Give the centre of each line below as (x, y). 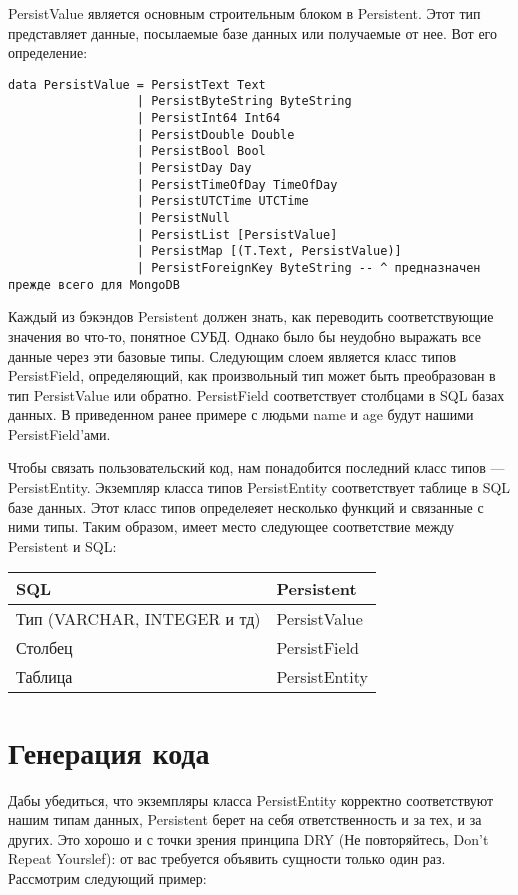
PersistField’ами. (59, 433)
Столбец (44, 648)
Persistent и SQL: (62, 545)
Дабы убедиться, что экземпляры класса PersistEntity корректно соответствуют (251, 799)
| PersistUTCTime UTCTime (222, 201)
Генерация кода (109, 751)
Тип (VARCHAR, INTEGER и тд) (138, 619)
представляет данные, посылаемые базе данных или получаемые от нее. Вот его (252, 32)
